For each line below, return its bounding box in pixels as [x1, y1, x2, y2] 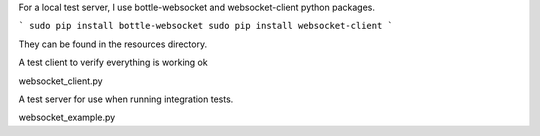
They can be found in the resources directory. [18, 38, 208, 50]
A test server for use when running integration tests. [18, 93, 234, 105]
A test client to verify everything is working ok [18, 56, 209, 69]
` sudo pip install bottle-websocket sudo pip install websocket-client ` [18, 20, 394, 32]
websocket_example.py [18, 111, 116, 124]
